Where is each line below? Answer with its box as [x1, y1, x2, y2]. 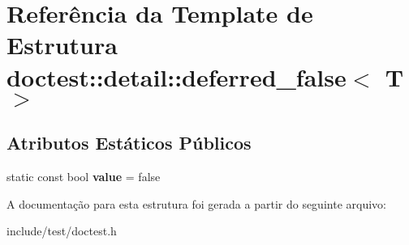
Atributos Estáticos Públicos [6, 130, 252, 155]
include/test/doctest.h [6, 222, 117, 239]
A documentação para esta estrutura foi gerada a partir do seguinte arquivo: [6, 195, 386, 212]
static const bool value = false [6, 167, 161, 184]
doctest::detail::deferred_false [6, 60, 347, 93]
